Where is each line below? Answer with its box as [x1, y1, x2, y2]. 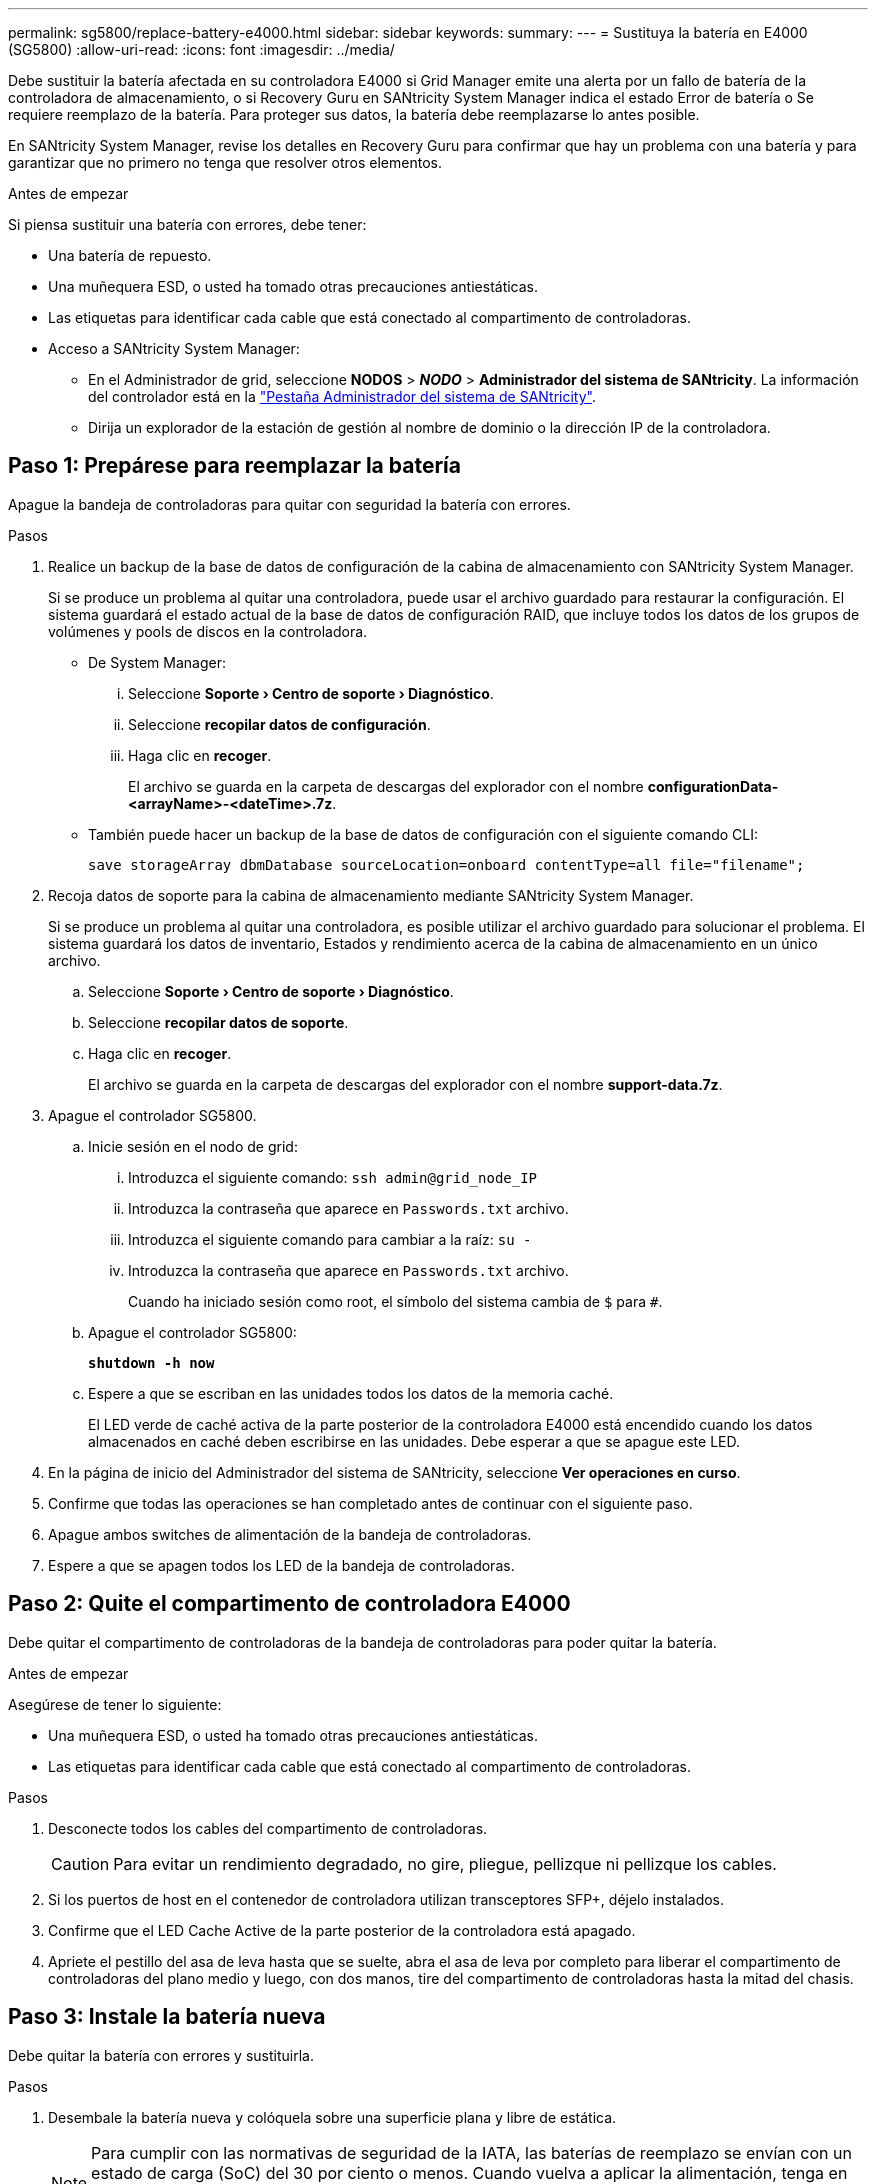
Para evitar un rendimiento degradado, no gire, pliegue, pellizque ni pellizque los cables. [113, 1853, 777, 1874]
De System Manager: [88, 653, 226, 671]
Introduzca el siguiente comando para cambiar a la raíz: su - [128, 1230, 532, 1248]
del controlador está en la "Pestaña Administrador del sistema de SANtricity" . [88, 388, 596, 405]
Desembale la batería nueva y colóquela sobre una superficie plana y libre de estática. [48, 2108, 617, 2126]
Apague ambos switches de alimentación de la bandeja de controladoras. [48, 1525, 532, 1543]
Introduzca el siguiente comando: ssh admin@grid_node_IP [128, 1168, 538, 1186]
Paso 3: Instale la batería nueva [8, 2004, 326, 2030]
